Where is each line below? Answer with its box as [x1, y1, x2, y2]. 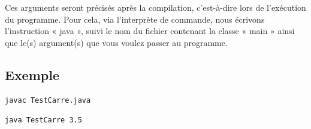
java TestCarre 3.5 [5, 116, 82, 125]
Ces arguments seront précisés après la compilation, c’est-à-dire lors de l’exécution [5, 1, 306, 13]
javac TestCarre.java [5, 96, 91, 105]
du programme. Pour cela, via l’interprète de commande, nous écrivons [5, 13, 265, 25]
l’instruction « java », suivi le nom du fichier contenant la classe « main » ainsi [5, 24, 295, 37]
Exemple [5, 65, 59, 84]
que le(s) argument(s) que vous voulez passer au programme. [5, 36, 228, 48]
